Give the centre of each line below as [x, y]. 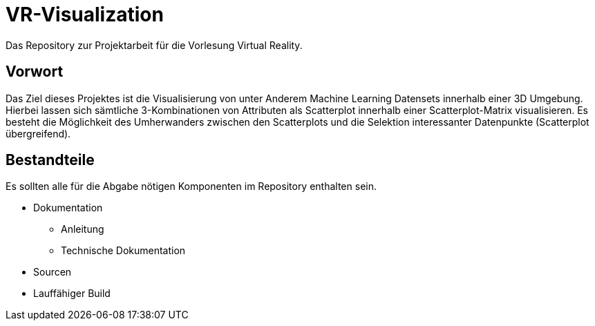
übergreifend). [38, 133]
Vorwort [35, 72]
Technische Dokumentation [123, 251]
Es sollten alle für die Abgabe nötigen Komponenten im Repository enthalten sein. [191, 186]
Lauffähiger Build [72, 294]
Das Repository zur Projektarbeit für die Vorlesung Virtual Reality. [154, 45]
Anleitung [83, 229]
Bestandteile [50, 160]
